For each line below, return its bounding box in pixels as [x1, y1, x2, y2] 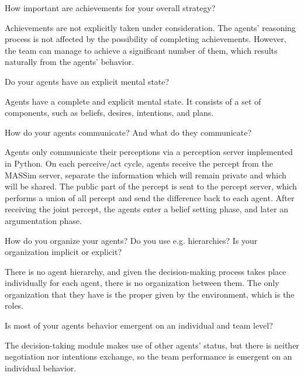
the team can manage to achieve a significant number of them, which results [5, 44, 278, 56]
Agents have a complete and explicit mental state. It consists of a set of [5, 95, 261, 107]
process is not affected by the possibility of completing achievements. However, [5, 33, 286, 45]
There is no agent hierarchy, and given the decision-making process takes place [5, 265, 286, 277]
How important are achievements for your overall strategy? [5, 2, 216, 13]
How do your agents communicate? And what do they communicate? [5, 126, 252, 138]
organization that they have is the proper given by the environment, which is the [5, 288, 295, 300]
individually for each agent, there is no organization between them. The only [5, 277, 279, 289]
